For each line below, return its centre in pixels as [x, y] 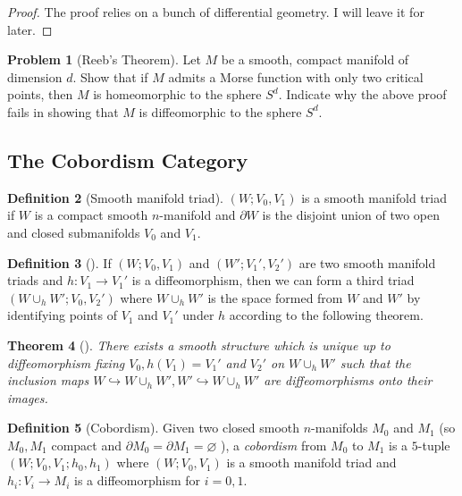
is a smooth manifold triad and [311, 462]
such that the [375, 362]
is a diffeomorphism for [137, 480]
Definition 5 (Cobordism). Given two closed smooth [154, 428]
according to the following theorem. [326, 315]
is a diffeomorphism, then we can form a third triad [273, 280]
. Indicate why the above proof [362, 94]
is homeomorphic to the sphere [177, 94]
